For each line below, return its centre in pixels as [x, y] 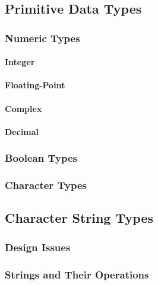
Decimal [22, 131]
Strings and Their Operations [77, 274]
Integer [20, 62]
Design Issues [38, 247]
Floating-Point [35, 85]
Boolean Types [41, 158]
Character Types [46, 185]
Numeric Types [42, 38]
